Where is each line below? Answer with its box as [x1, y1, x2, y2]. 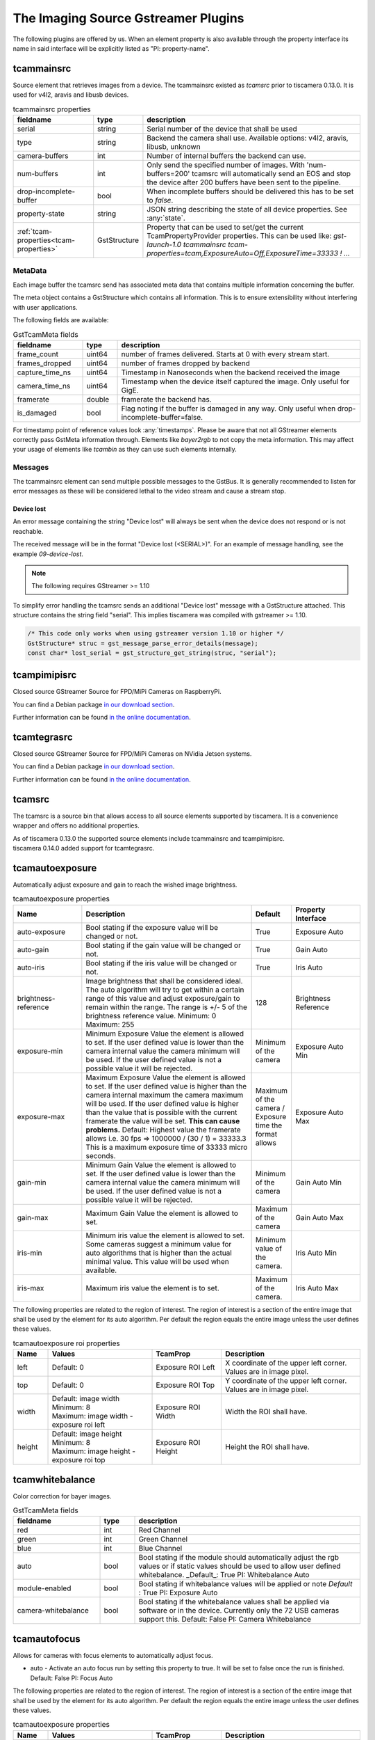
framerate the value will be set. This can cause [85, 1116, 240, 1125]
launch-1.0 [147, 240, 182, 249]
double [86, 394, 110, 404]
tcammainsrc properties [12, 104, 91, 114]
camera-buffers [17, 151, 69, 160]
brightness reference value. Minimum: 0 [85, 1011, 217, 1020]
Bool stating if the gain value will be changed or [85, 940, 241, 950]
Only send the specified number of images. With [147, 160, 305, 170]
